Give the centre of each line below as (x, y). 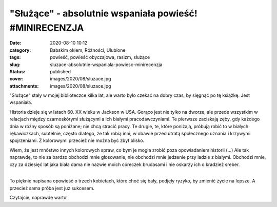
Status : (17, 71)
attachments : (24, 86)
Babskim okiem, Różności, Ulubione (88, 50)
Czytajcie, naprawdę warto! (38, 198)
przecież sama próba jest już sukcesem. (52, 188)
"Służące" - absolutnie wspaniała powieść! (103, 13)
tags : (15, 57)
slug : (15, 65)
